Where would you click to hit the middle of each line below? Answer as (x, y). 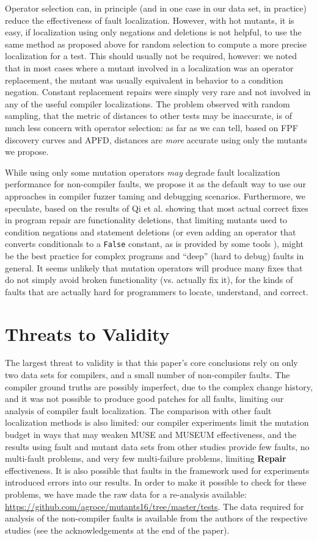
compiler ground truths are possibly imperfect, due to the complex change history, (159, 386)
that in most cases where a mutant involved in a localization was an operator (149, 67)
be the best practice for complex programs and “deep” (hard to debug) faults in (155, 255)
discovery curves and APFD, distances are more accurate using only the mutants (156, 139)
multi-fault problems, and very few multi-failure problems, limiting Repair (146, 458)
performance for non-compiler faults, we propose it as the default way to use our (155, 184)
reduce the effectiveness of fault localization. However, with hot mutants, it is (150, 20)
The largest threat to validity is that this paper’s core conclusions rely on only (151, 363)
